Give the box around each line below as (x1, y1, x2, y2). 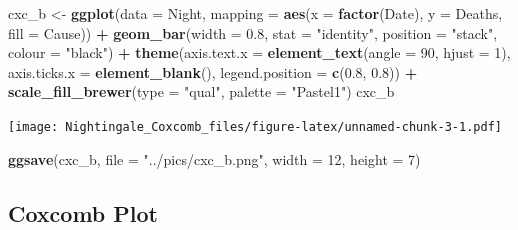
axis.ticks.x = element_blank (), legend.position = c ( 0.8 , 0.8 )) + (8, 61, 418, 82)
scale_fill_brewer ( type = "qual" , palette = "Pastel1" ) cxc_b (8, 81, 395, 102)
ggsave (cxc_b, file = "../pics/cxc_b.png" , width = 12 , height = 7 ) (8, 148, 421, 169)
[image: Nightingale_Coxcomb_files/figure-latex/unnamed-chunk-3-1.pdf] (8, 119, 502, 134)
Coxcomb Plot (8, 197, 158, 228)
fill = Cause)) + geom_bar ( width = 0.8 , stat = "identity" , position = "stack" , (8, 22, 498, 43)
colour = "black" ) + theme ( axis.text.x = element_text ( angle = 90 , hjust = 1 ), (8, 42, 511, 63)
